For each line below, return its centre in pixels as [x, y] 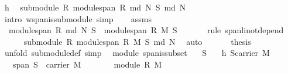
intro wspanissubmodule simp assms [78, 18]
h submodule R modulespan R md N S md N [95, 7]
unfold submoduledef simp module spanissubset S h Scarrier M [137, 53]
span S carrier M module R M [87, 64]
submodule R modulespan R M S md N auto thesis [137, 41]
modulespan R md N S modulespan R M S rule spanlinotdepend [146, 30]
